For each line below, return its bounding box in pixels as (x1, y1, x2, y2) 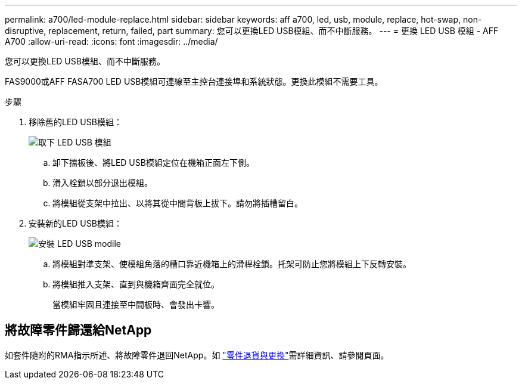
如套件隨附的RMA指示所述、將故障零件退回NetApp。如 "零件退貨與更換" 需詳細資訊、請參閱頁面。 (5, 349, 389, 360)
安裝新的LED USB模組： (29, 218, 122, 228)
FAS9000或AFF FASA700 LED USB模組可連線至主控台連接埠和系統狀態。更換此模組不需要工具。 (5, 76, 383, 86)
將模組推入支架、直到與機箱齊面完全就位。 (52, 279, 219, 289)
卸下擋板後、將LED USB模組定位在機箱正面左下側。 (52, 157, 254, 168)
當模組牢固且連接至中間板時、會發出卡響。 (52, 299, 219, 309)
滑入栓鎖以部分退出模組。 (52, 178, 153, 188)
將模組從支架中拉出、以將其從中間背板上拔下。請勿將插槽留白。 (52, 198, 303, 208)
